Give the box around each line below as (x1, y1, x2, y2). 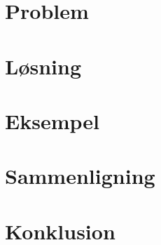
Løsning (5, 51, 82, 80)
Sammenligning (5, 161, 155, 190)
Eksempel (5, 106, 99, 135)
